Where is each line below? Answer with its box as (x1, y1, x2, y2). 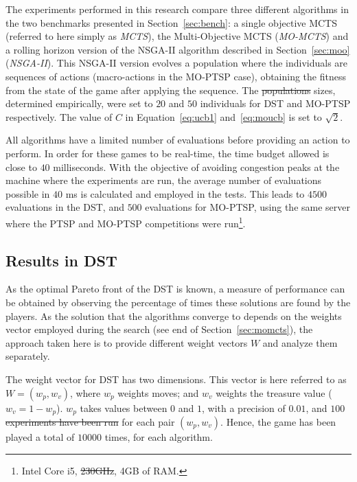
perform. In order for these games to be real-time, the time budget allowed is (5, 146, 330, 160)
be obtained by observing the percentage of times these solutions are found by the (5, 295, 351, 309)
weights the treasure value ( (216, 385, 332, 400)
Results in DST (5, 249, 117, 271)
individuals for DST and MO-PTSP (200, 96, 351, 111)
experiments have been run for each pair (5, 414, 175, 428)
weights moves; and (117, 385, 199, 400)
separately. (5, 349, 50, 363)
